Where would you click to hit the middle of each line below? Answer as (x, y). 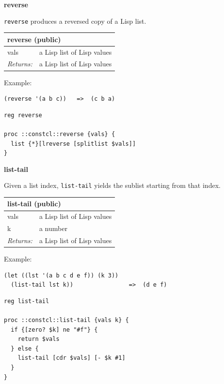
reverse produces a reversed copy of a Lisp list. (75, 21)
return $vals (39, 339)
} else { (25, 348)
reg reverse (23, 115)
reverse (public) (34, 39)
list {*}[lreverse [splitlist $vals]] (73, 144)
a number (53, 228)
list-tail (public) (34, 204)
